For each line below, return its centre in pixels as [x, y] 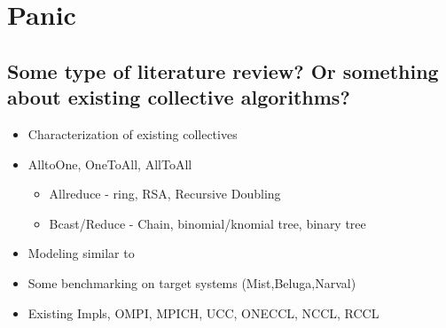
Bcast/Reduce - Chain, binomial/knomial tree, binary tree [207, 223]
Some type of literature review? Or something [223, 70]
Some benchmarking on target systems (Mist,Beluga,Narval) [192, 282]
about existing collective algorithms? [179, 97]
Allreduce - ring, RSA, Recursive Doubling [165, 194]
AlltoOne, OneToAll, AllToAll [110, 164]
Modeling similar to [81, 253]
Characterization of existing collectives [133, 133]
